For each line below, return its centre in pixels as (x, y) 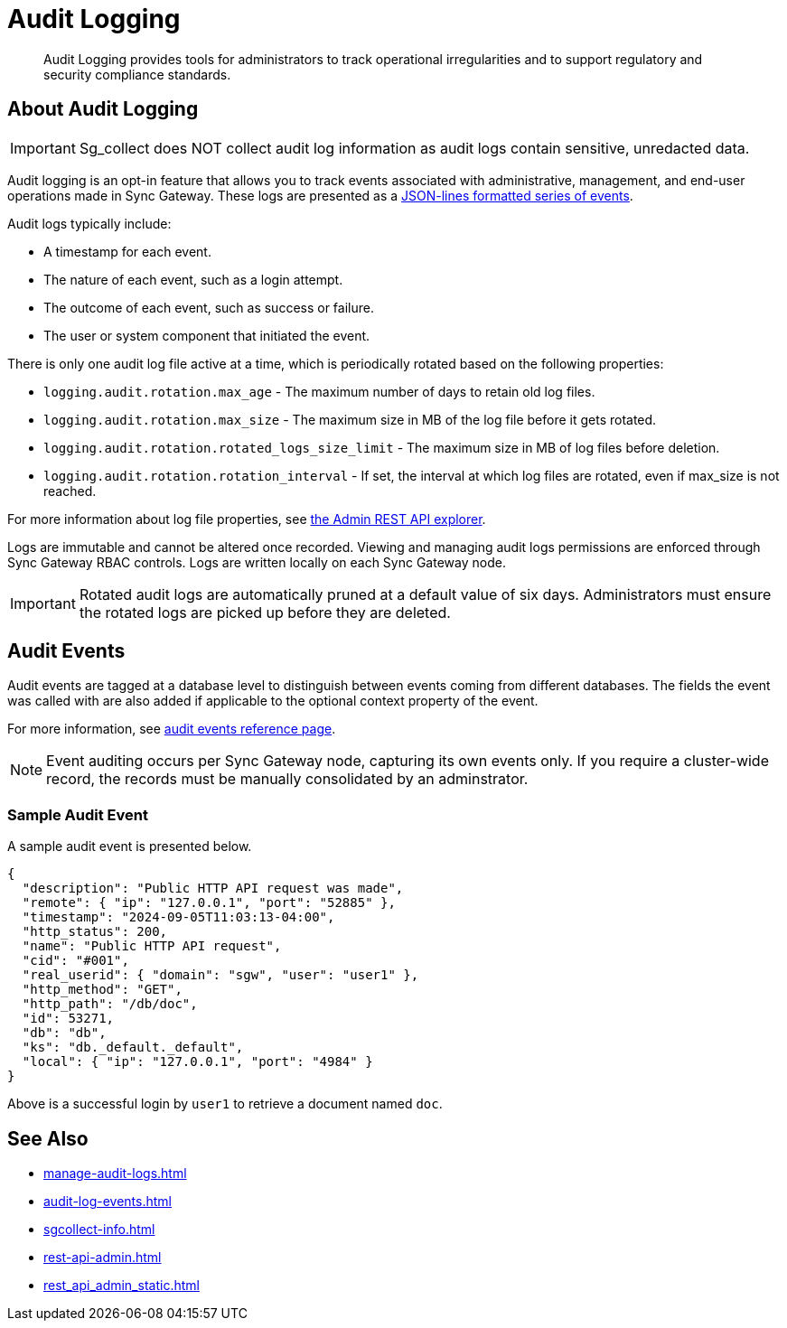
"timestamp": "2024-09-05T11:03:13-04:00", (178, 917)
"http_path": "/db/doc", (110, 1004)
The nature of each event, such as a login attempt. (193, 279)
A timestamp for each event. (127, 251)
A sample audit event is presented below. (130, 846)
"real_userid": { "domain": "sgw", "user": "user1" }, (220, 975)
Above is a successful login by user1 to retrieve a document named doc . (225, 1104)
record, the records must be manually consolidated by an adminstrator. (287, 779)
